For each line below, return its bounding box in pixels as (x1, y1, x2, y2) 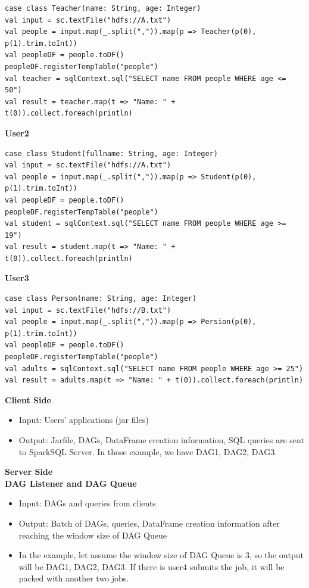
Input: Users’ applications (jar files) (18, 413, 149, 426)
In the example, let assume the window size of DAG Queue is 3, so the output (18, 549, 304, 561)
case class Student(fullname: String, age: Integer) (5, 149, 218, 158)
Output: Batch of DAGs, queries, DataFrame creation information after (18, 517, 280, 529)
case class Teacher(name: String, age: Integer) (5, 4, 201, 13)
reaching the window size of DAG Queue (18, 528, 167, 541)
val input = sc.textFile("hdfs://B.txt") (5, 306, 171, 315)
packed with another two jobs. (18, 572, 129, 584)
